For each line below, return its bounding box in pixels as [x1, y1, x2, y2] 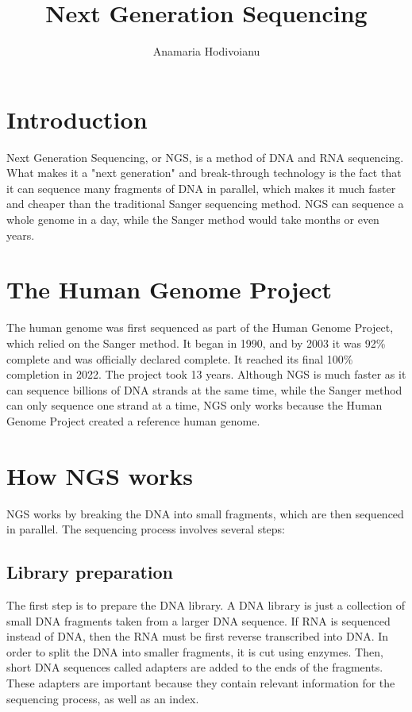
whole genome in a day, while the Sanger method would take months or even [6, 211, 379, 228]
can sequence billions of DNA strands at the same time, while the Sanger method [6, 381, 402, 398]
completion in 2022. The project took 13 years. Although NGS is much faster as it [6, 366, 406, 383]
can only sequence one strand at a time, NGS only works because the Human [6, 397, 383, 414]
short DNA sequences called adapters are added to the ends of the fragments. [6, 659, 383, 675]
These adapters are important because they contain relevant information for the [6, 674, 395, 691]
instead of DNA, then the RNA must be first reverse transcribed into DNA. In [6, 628, 389, 645]
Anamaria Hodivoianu [152, 43, 260, 60]
